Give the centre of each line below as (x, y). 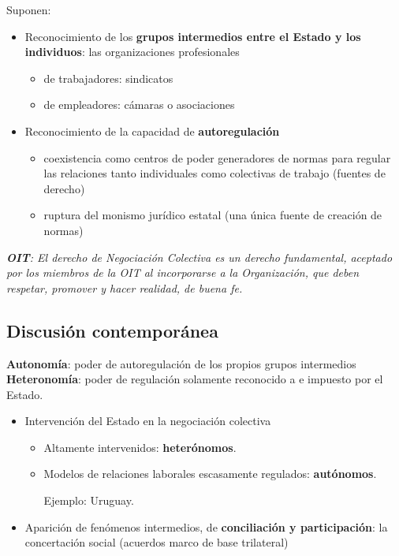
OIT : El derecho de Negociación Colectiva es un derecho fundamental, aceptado (199, 257)
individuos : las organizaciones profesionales (132, 52)
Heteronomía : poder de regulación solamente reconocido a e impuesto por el (195, 379)
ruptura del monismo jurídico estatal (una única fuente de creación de (213, 215)
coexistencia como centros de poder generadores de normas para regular (217, 157)
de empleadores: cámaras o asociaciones (139, 104)
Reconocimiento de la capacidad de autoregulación (152, 131)
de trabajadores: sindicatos (108, 78)
